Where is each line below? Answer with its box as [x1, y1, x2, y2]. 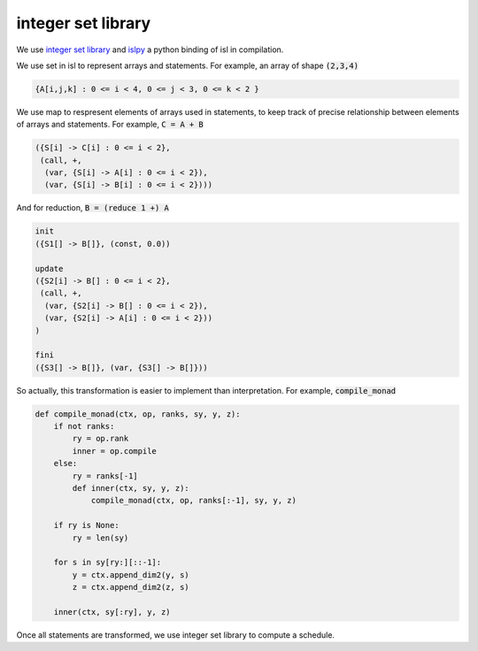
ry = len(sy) [72, 532, 129, 543]
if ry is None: [53, 520, 119, 531]
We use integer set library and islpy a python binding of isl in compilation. [16, 44, 284, 55]
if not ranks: [53, 421, 115, 432]
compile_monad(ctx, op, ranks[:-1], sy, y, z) [90, 495, 297, 506]
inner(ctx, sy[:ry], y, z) [53, 607, 172, 617]
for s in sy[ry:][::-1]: [53, 557, 162, 568]
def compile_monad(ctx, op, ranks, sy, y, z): [35, 409, 241, 419]
